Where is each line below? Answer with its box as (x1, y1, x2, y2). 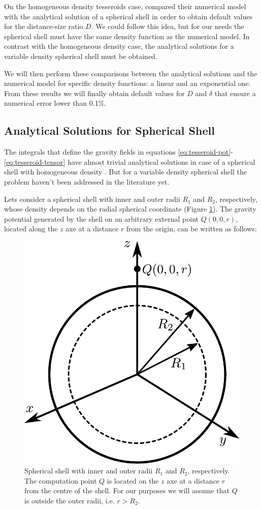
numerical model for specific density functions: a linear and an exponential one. (4, 78, 251, 88)
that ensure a (214, 87, 256, 98)
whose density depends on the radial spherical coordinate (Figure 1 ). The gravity (4, 203, 256, 214)
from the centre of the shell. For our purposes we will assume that (24, 485, 230, 496)
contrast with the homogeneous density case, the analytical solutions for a (4, 41, 234, 51)
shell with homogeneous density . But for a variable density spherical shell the (4, 166, 247, 177)
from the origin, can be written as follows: (126, 223, 257, 234)
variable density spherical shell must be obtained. (4, 50, 157, 61)
